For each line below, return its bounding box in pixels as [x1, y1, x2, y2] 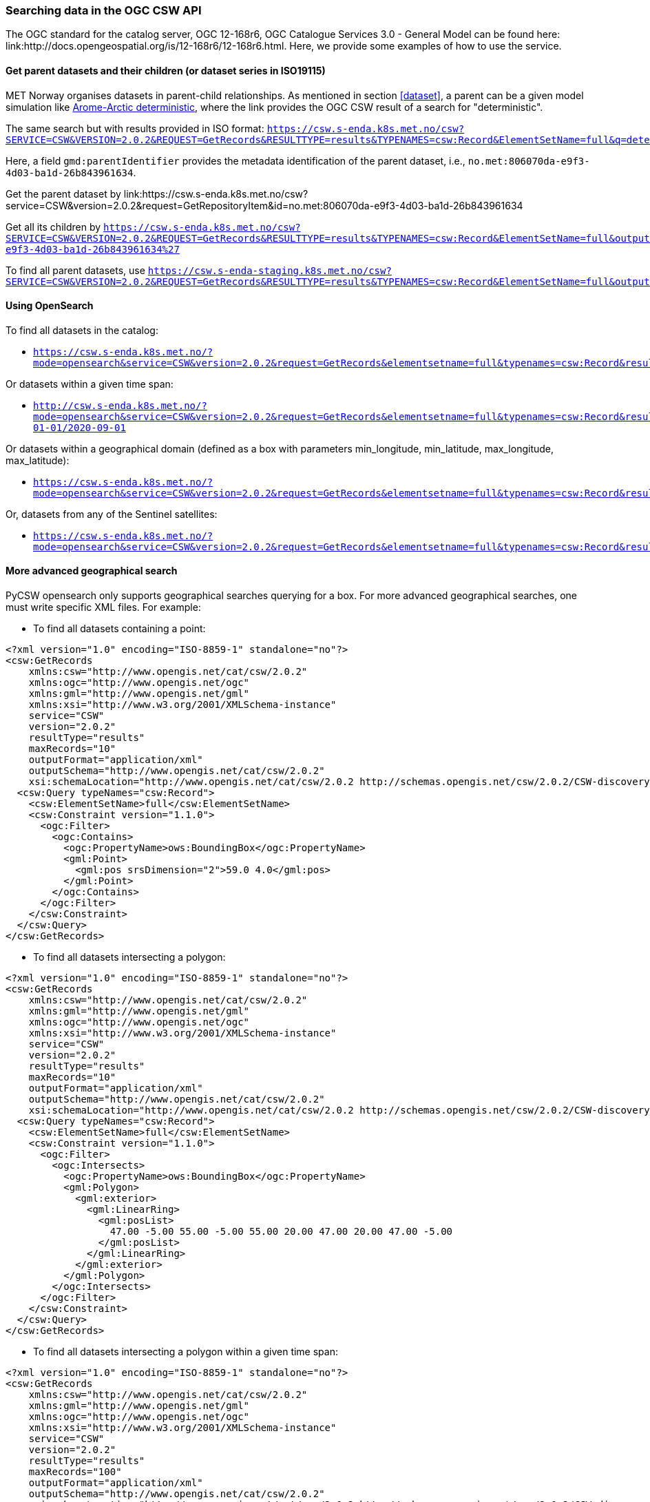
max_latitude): [6, 454, 70, 466]
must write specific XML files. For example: [6, 601, 201, 614]
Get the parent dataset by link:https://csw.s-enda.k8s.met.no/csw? [6, 187, 308, 200]
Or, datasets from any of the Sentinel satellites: [6, 508, 218, 520]
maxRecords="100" [28, 1466, 122, 1478]
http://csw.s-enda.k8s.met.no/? [33, 399, 207, 411]
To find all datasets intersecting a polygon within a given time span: [33, 1346, 338, 1358]
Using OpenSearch [6, 300, 94, 312]
